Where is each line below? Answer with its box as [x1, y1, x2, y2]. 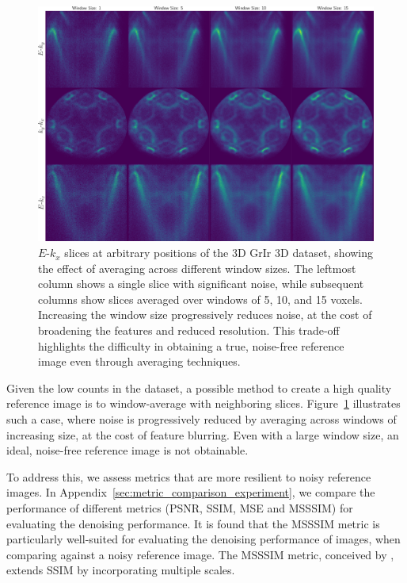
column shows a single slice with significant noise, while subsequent [38, 275, 364, 292]
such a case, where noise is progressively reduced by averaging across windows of [6, 411, 397, 427]
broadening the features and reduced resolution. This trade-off [38, 322, 340, 339]
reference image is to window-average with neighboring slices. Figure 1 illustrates [6, 395, 401, 412]
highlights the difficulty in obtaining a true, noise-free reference [38, 337, 344, 354]
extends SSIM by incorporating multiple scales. [6, 562, 235, 578]
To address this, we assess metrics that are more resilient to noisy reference [6, 468, 371, 485]
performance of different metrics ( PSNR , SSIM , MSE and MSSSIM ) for [6, 499, 353, 516]
